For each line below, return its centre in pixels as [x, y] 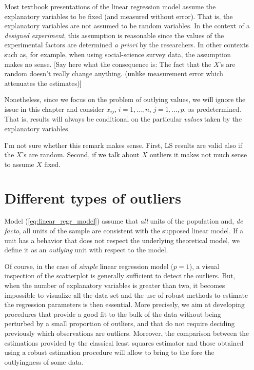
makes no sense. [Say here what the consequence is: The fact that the [108, 64]
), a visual [204, 266]
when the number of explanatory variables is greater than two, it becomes [115, 285]
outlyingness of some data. [44, 361]
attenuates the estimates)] [43, 83]
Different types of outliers [93, 197]
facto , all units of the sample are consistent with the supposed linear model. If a [124, 231]
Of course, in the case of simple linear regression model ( [89, 266]
